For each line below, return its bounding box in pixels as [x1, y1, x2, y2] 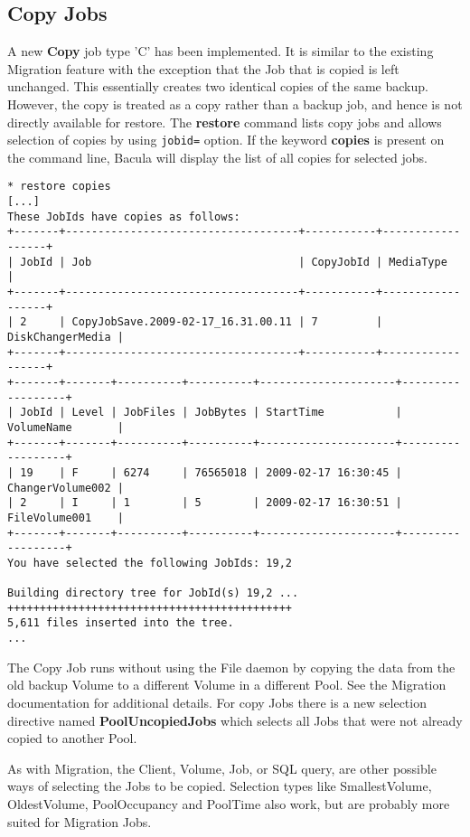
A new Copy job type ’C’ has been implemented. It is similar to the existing [7, 42, 434, 61]
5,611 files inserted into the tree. [7, 616, 234, 630]
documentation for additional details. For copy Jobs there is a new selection [7, 692, 427, 711]
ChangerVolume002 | [7, 481, 124, 494]
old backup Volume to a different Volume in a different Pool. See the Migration [7, 675, 446, 694]
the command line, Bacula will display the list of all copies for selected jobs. [7, 147, 428, 166]
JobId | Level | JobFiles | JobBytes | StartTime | [20, 406, 402, 419]
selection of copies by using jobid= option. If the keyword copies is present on [7, 130, 445, 149]
